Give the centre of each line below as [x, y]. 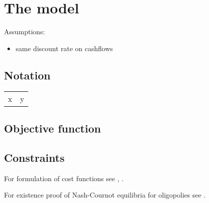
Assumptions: [25, 32]
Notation [27, 75]
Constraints [34, 157]
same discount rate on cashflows [64, 48]
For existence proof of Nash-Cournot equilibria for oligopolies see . [105, 195]
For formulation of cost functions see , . [64, 178]
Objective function [53, 128]
